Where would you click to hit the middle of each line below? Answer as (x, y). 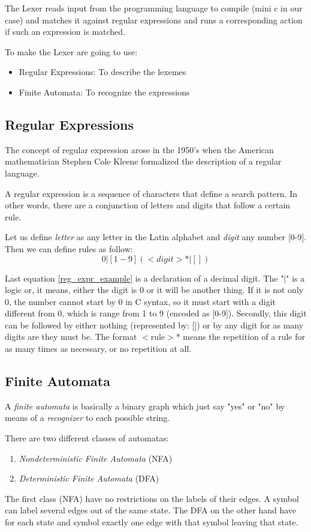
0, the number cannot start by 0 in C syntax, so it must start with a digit (140, 301)
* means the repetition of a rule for (240, 337)
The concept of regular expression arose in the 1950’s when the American (139, 149)
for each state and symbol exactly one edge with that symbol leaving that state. (152, 522)
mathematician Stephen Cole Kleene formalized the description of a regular (143, 161)
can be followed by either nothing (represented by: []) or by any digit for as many (154, 325)
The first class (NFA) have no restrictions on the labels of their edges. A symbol (152, 498)
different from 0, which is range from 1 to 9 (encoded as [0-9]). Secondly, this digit (156, 313)
